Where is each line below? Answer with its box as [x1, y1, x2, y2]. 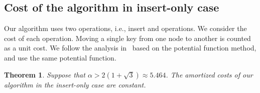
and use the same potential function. [4, 52, 116, 62]
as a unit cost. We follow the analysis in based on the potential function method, [4, 42, 256, 53]
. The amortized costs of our [166, 69, 253, 79]
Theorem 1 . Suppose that [4, 69, 85, 79]
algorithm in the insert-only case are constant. [4, 79, 146, 89]
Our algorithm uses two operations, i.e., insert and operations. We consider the [4, 23, 247, 33]
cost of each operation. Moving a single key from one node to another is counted [4, 32, 251, 43]
